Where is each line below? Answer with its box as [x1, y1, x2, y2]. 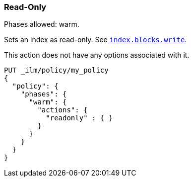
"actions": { [37, 106, 88, 114]
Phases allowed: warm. [4, 20, 79, 29]
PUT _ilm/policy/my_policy [4, 66, 109, 75]
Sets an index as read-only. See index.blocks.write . [4, 35, 187, 44]
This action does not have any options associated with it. [4, 51, 190, 60]
